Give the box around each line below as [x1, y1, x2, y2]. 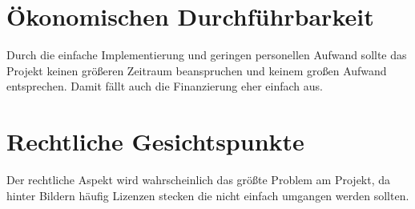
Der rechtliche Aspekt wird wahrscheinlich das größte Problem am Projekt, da [6, 171, 391, 188]
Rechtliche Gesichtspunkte [6, 125, 304, 158]
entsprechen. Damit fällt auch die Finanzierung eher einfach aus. [6, 78, 324, 94]
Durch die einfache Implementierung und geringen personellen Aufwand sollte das [6, 46, 407, 63]
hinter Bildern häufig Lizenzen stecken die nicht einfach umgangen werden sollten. [6, 187, 409, 203]
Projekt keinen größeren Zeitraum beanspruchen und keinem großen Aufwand [6, 62, 387, 78]
